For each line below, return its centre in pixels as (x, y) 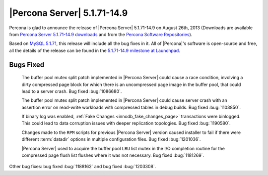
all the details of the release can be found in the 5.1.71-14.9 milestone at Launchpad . (95, 50)
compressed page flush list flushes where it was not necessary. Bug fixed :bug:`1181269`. (113, 155)
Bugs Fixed (27, 65)
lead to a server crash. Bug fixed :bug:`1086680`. (72, 91)
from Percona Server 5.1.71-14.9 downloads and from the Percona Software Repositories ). (101, 34)
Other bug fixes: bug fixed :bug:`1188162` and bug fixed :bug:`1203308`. (83, 167)
